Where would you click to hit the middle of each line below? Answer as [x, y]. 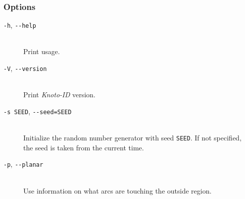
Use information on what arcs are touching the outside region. [118, 190]
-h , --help [20, 25]
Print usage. [42, 51]
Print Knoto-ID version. [59, 95]
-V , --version [25, 68]
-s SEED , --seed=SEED [38, 111]
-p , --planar [24, 164]
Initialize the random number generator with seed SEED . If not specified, [132, 138]
